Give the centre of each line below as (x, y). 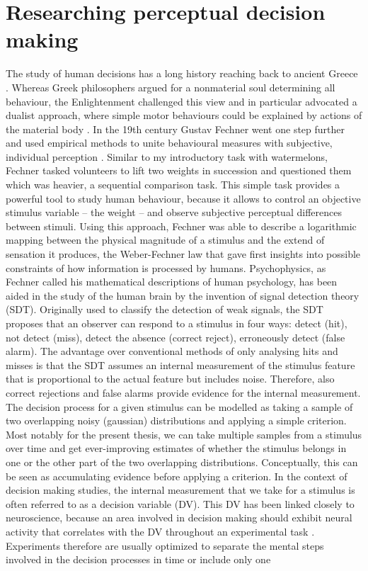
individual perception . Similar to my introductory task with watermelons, (167, 156)
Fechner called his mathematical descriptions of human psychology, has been (172, 282)
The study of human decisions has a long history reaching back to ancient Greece (182, 73)
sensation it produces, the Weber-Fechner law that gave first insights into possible (183, 254)
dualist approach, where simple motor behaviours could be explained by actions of (184, 115)
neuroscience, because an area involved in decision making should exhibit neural (179, 518)
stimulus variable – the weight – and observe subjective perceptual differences (174, 212)
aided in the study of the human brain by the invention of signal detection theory (183, 295)
